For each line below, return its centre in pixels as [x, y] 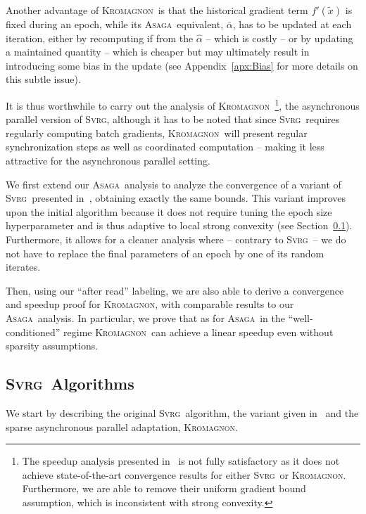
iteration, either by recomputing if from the [100, 38]
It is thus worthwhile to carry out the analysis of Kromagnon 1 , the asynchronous [183, 104]
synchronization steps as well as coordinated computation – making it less [165, 147]
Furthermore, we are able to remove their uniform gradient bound [164, 488]
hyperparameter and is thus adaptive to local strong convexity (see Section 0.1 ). [179, 225]
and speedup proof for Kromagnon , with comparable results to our [150, 304]
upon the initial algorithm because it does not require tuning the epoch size [169, 211]
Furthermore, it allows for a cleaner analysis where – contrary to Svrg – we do [176, 239]
